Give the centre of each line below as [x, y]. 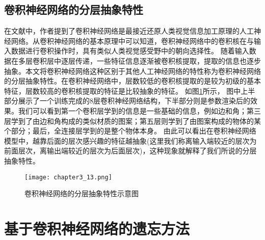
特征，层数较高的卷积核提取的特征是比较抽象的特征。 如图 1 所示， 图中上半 [130, 90]
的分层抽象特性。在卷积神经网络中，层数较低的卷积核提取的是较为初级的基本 [132, 81]
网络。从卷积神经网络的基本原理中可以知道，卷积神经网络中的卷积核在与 [132, 41]
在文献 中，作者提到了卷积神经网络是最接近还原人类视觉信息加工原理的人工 [129, 31]
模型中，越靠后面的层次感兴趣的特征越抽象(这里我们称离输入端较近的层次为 [130, 140]
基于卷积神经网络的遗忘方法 [97, 228]
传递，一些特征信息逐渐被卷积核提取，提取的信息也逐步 [168, 60]
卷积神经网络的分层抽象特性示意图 [82, 193]
